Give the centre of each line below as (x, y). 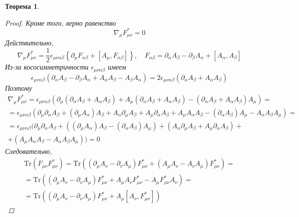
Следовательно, (29, 151)
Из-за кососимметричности (47, 67)
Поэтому (19, 88)
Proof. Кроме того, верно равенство (61, 22)
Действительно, (29, 43)
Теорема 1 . (22, 6)
